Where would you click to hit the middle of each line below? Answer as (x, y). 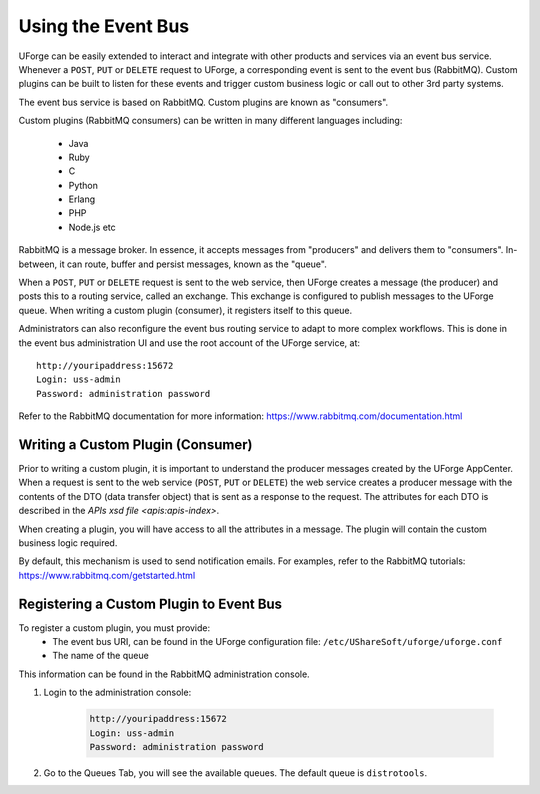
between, (38, 264)
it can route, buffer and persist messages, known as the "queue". (193, 264)
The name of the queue (100, 656)
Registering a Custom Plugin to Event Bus (150, 603)
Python (83, 185)
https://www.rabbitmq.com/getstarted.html (107, 575)
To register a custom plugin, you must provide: (114, 627)
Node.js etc (92, 227)
